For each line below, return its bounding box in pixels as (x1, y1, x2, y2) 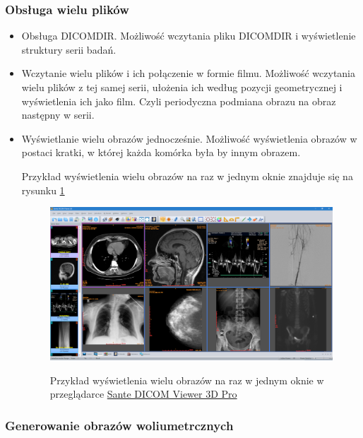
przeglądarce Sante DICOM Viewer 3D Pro (49, 386, 237, 401)
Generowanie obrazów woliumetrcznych (5, 416, 234, 434)
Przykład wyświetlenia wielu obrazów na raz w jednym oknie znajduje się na (21, 168, 353, 183)
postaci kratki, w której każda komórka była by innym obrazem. (21, 145, 301, 160)
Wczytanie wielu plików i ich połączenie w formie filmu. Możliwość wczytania (21, 66, 356, 81)
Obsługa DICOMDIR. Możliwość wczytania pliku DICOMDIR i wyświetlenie (21, 28, 356, 43)
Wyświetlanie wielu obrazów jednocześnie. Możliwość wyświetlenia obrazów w (21, 131, 357, 146)
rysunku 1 (21, 182, 65, 197)
